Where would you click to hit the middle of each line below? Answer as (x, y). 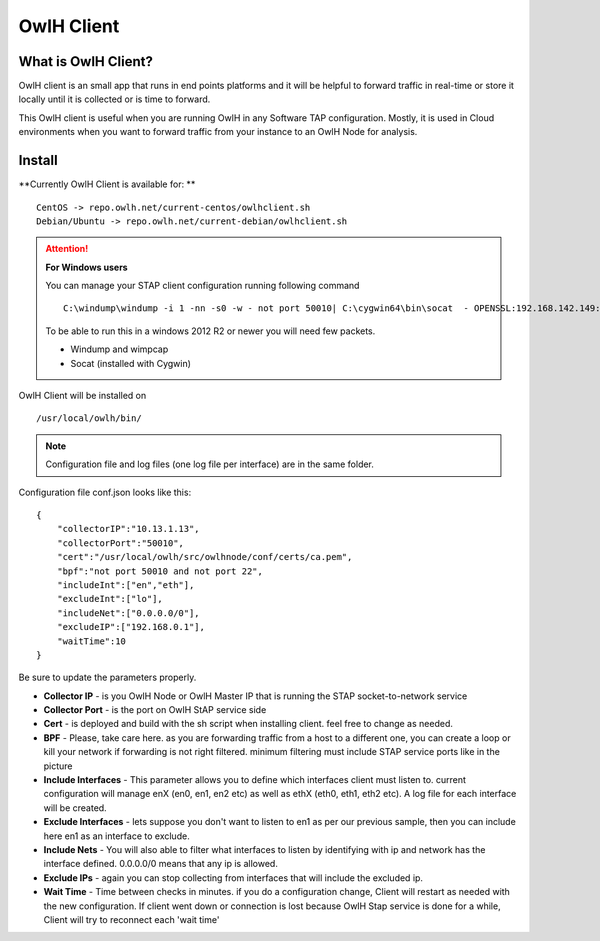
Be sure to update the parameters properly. (107, 677)
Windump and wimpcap (119, 349)
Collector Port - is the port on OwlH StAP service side (155, 710)
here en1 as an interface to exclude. (116, 836)
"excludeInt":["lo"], (110, 599)
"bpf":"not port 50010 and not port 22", (160, 571)
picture (58, 766)
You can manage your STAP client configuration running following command (202, 286)
